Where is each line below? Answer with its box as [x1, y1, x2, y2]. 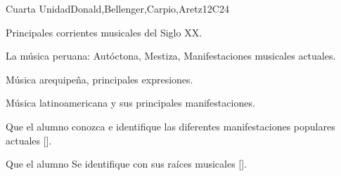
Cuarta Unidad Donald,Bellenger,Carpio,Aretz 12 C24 [6, 1, 229, 15]
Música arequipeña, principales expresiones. [6, 72, 193, 86]
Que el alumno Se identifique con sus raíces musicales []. [6, 156, 247, 171]
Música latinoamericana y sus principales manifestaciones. [6, 95, 255, 110]
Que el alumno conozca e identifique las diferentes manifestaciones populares [6, 119, 335, 133]
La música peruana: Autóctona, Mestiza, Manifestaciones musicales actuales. [6, 48, 336, 63]
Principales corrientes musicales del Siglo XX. [6, 25, 202, 39]
